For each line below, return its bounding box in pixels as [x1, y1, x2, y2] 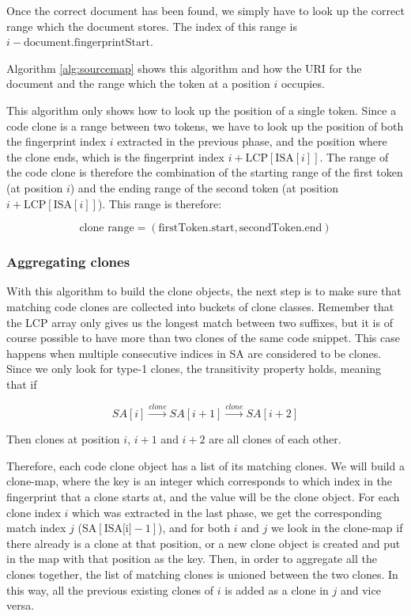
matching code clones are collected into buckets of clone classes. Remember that [6, 298, 394, 314]
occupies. [281, 75, 325, 92]
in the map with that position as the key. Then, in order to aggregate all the [6, 550, 377, 567]
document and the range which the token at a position [6, 75, 270, 92]
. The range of [319, 148, 389, 165]
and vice [340, 581, 381, 598]
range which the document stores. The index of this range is [6, 17, 297, 34]
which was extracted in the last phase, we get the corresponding [72, 504, 383, 520]
